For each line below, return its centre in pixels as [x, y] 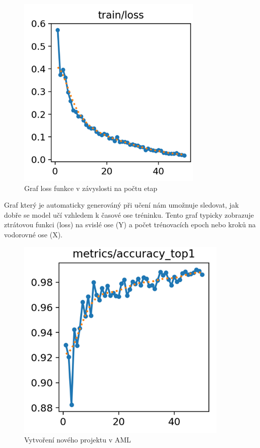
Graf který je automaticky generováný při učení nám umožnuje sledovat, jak [121, 205]
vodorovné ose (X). [34, 234]
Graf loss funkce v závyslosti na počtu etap [91, 188]
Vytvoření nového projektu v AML [78, 440]
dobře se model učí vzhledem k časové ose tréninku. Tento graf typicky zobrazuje [129, 214]
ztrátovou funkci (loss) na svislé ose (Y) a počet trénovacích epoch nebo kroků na [130, 225]
